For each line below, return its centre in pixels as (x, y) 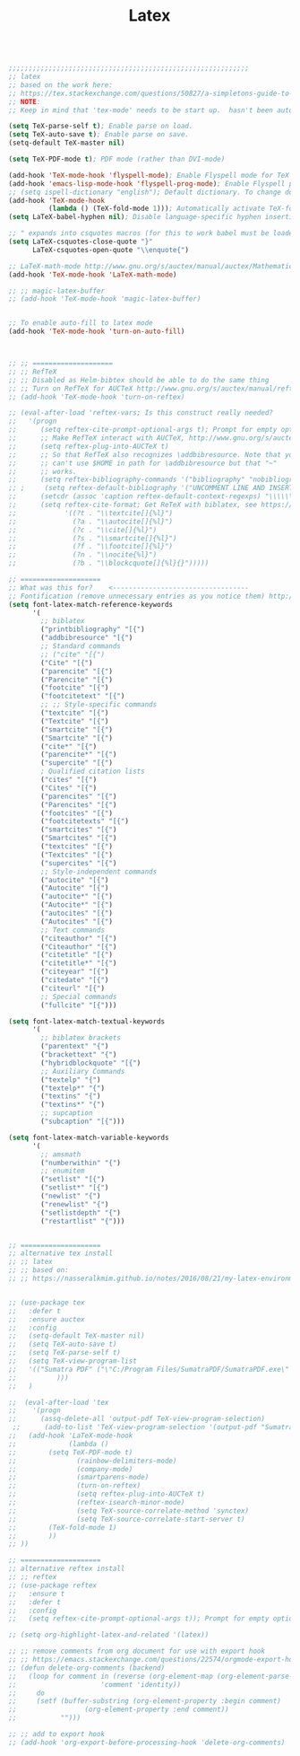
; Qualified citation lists (93, 772)
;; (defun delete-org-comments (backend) (87, 1668)
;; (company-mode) (71, 1469)
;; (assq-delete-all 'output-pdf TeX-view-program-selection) (137, 1419)
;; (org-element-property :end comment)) (119, 1710)
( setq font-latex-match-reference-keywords (91, 604)
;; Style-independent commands (99, 872)
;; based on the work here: (61, 85)
